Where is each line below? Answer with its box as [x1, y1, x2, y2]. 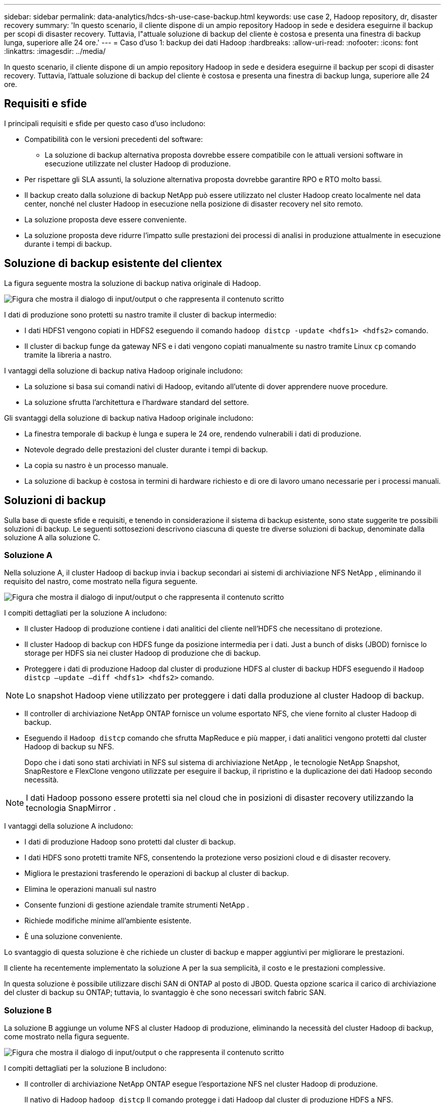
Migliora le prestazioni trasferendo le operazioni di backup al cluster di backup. [24, 869, 289, 878]
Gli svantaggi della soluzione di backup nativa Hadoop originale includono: [4, 413, 253, 422]
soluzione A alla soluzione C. [4, 533, 100, 542]
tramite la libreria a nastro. [24, 350, 112, 359]
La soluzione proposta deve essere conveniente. [24, 215, 187, 224]
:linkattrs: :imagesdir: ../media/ [4, 47, 106, 55]
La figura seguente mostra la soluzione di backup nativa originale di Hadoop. [4, 278, 261, 287]
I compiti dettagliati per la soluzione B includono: [4, 1064, 167, 1073]
